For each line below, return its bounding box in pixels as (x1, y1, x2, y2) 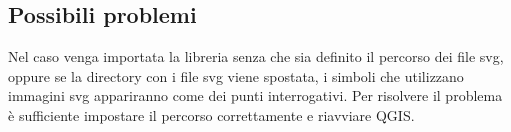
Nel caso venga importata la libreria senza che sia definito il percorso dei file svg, (8, 46, 504, 67)
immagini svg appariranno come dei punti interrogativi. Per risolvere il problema (8, 85, 503, 106)
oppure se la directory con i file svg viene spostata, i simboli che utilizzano (8, 65, 464, 86)
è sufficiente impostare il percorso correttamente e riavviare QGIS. (8, 104, 415, 125)
